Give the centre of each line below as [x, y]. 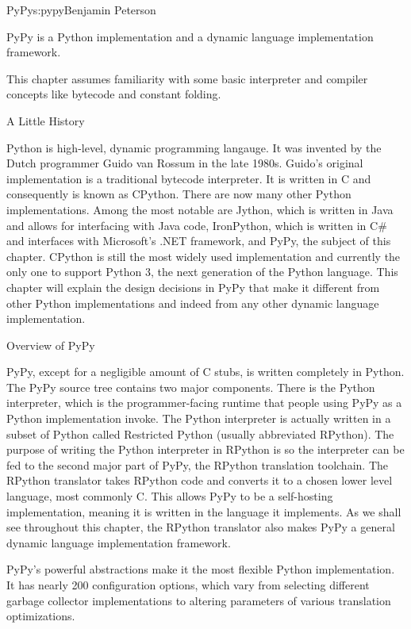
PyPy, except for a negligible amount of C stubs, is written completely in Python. [205, 372]
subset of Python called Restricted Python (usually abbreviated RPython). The [200, 433]
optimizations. [41, 616]
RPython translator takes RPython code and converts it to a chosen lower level [200, 480]
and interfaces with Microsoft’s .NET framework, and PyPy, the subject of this [199, 241]
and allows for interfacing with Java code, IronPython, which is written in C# [197, 225]
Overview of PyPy [51, 345]
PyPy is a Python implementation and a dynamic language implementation [190, 36]
